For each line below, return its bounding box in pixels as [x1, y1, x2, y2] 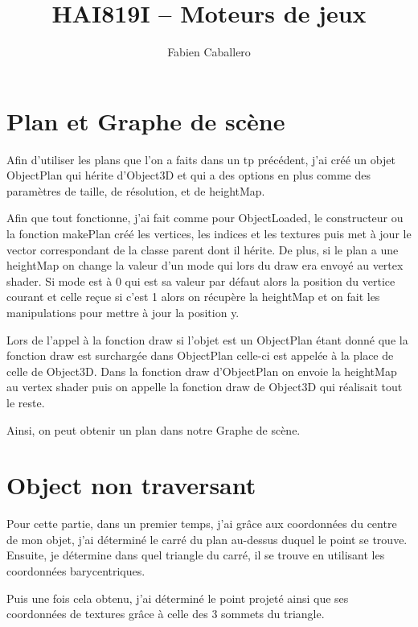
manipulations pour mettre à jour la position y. [6, 304, 240, 320]
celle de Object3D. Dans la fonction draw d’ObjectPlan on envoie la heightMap [6, 362, 397, 379]
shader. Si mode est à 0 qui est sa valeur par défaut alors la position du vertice [6, 272, 395, 289]
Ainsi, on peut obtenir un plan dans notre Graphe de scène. [6, 421, 301, 438]
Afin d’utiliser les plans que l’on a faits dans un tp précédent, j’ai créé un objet [6, 151, 395, 167]
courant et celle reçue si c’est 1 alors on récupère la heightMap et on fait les [6, 288, 380, 305]
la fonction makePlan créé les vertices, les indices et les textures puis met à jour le [6, 225, 412, 242]
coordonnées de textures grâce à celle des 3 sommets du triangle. [6, 605, 325, 622]
